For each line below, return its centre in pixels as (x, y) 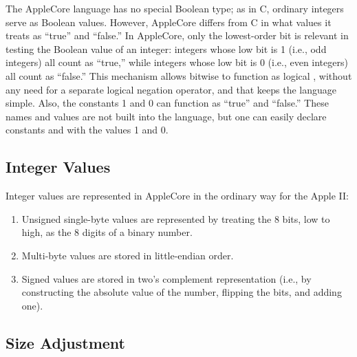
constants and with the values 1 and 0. (87, 130)
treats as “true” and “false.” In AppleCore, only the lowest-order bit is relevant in (177, 35)
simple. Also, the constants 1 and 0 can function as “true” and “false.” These (167, 103)
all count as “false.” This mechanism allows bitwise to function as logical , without (179, 75)
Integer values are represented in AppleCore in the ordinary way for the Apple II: (177, 196)
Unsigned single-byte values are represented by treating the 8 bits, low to (176, 218)
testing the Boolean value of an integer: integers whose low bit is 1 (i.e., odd (166, 48)
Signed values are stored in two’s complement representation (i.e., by (166, 278)
